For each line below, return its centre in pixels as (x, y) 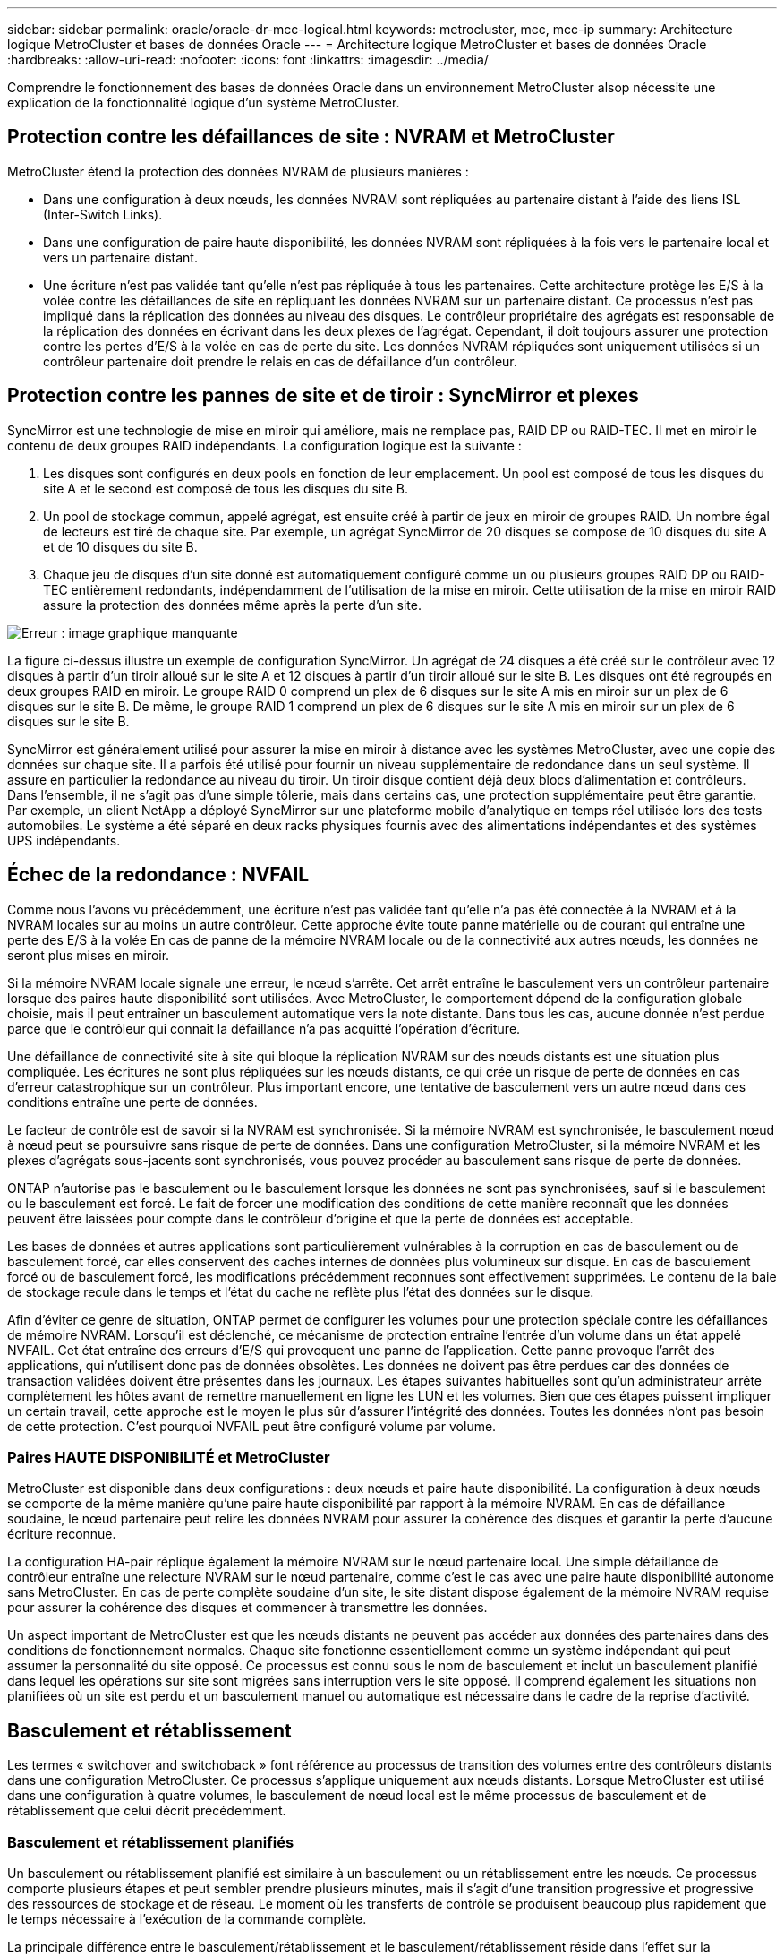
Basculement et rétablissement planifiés (151, 1842)
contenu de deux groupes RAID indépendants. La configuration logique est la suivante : (264, 445)
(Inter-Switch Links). (103, 214)
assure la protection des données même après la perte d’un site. (232, 605)
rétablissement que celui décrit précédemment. (147, 1811)
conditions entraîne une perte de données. (132, 1102)
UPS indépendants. (64, 840)
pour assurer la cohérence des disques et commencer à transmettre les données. (247, 1608)
